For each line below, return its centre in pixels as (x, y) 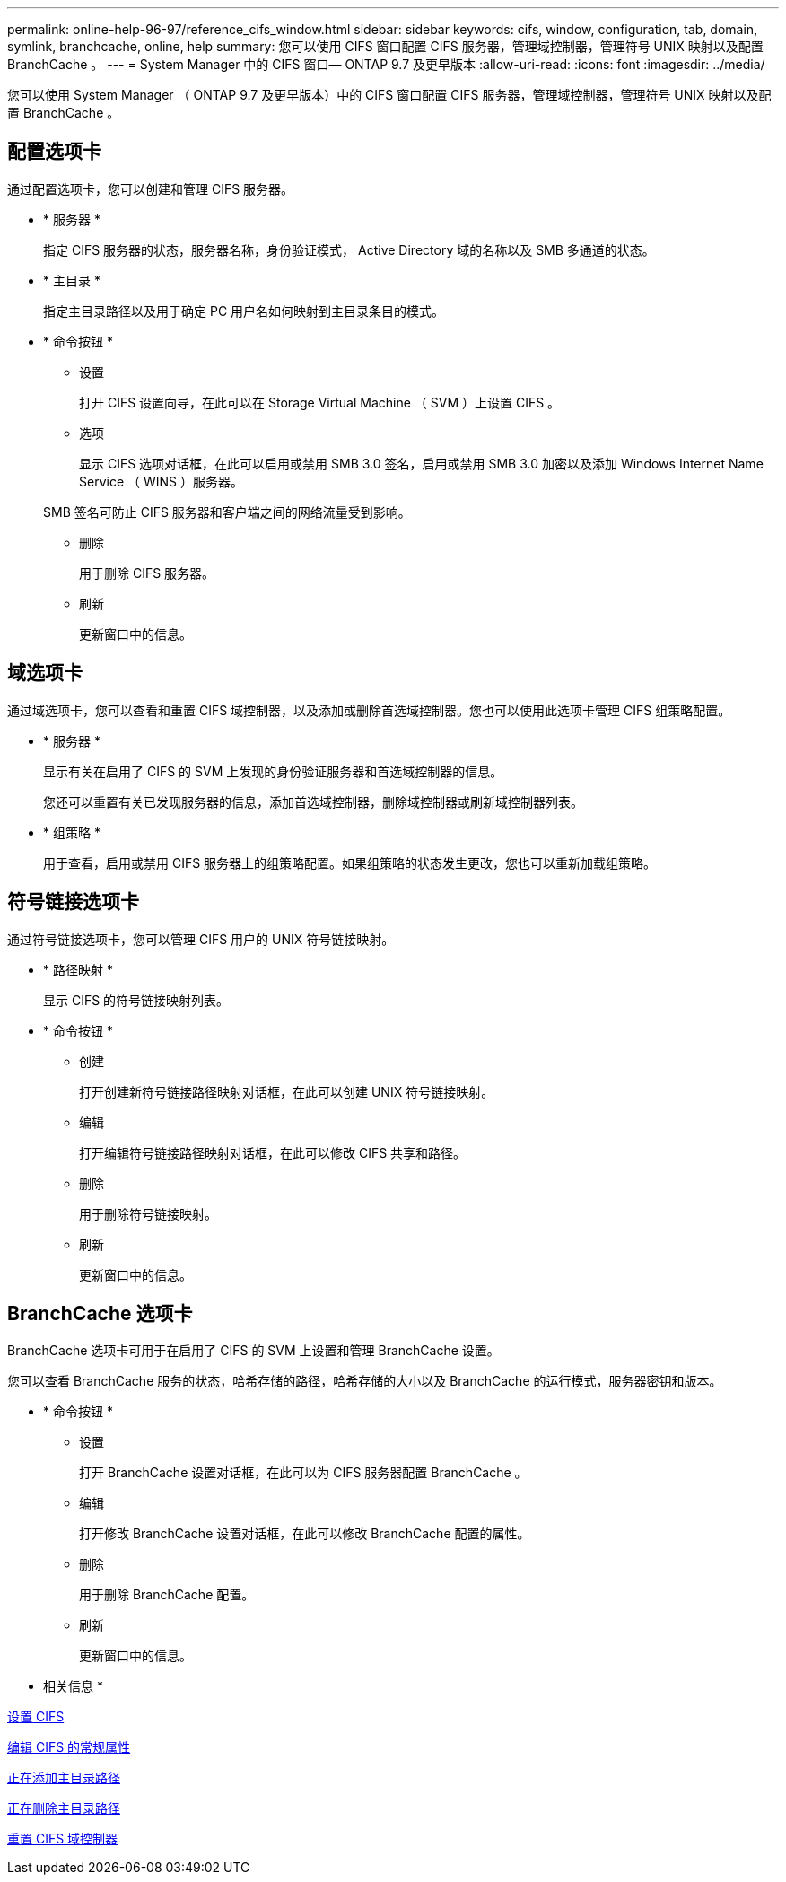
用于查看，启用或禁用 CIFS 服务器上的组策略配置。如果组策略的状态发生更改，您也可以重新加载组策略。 (350, 862)
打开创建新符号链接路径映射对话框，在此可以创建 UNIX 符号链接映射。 (287, 1091)
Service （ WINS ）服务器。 (161, 481)
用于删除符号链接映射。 (148, 1213)
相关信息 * (73, 1686)
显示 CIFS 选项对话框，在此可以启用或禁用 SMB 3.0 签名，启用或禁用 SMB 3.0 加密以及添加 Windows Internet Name (421, 463)
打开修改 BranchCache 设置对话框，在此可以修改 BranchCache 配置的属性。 (305, 1534)
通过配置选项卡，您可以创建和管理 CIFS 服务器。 (151, 188)
